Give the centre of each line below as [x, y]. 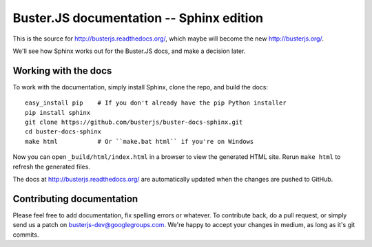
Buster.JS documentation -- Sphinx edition [138, 18]
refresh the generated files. [52, 167]
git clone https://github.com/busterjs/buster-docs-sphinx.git [134, 122]
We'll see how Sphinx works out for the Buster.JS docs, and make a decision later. [129, 51]
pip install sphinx [58, 112]
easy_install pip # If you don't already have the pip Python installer [156, 103]
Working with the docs [62, 71]
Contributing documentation [75, 198]
